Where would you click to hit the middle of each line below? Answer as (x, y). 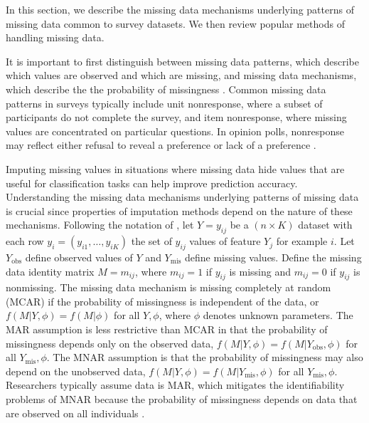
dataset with (325, 225)
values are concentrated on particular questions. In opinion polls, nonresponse (175, 131)
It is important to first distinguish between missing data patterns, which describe (182, 61)
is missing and (260, 271)
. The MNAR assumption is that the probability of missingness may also (205, 357)
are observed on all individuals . (75, 413)
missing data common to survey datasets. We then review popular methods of (175, 23)
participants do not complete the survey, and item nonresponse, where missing (176, 117)
